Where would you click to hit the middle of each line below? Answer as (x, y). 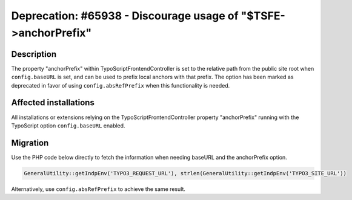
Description (34, 54)
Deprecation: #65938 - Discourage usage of (125, 16)
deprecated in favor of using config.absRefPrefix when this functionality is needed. (121, 85)
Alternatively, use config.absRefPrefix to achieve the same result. (98, 189)
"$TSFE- (263, 16)
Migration (30, 143)
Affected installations (53, 103)
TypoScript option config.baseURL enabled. (68, 125)
